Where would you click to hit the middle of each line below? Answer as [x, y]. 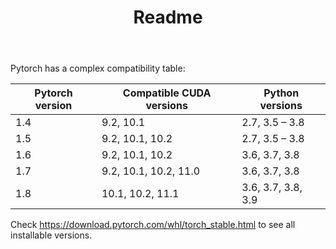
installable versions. [51, 235]
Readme [168, 17]
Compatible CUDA [167, 93]
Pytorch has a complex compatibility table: [98, 68]
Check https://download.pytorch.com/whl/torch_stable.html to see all [153, 225]
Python [281, 93]
